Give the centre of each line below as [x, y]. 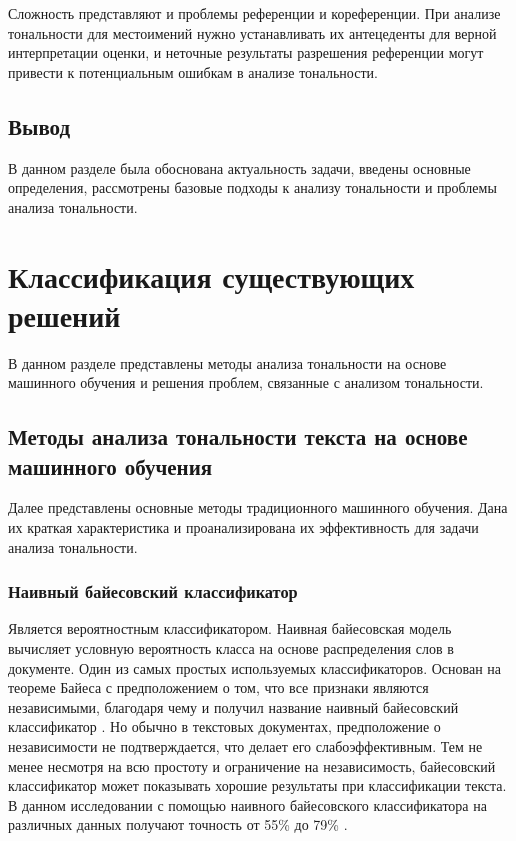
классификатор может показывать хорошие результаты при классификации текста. [257, 785]
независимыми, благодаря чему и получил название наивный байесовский [233, 706]
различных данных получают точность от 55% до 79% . [178, 824]
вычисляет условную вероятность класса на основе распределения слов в [231, 648]
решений [64, 314]
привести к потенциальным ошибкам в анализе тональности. [193, 71]
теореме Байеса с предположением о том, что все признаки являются [218, 687]
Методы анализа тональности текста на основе [238, 436]
